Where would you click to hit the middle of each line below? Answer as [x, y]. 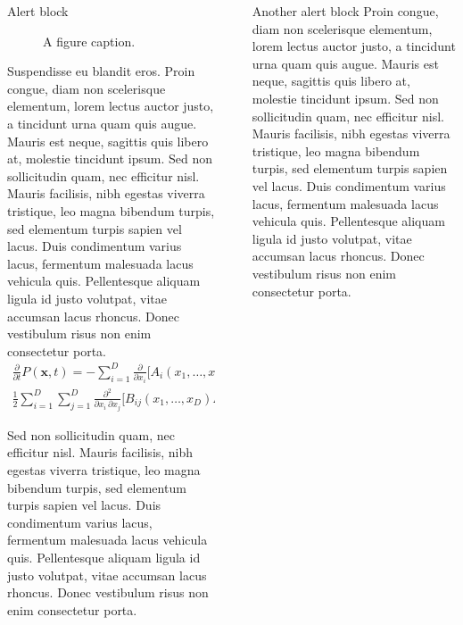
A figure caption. [89, 41]
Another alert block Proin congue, [345, 11]
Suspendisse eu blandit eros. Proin [101, 71]
